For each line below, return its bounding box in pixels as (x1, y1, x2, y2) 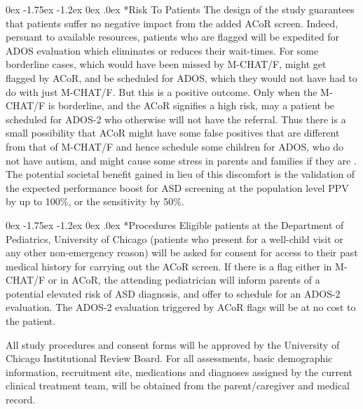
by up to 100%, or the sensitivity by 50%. (6, 194, 184, 209)
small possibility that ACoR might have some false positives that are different (6, 125, 340, 140)
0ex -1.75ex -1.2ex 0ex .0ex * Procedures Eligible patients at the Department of (6, 217, 344, 232)
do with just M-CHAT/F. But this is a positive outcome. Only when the (6, 84, 317, 99)
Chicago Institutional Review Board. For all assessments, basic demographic (6, 351, 333, 366)
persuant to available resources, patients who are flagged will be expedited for (6, 29, 340, 44)
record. (6, 392, 36, 407)
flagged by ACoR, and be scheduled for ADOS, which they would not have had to (6, 70, 357, 85)
